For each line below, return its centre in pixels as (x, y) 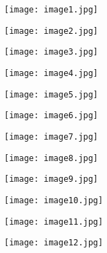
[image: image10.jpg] (54, 200)
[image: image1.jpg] (51, 10)
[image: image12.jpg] (54, 243)
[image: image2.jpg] (51, 31)
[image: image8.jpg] (51, 158)
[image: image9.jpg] (51, 179)
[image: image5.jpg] (51, 94)
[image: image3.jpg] (51, 52)
